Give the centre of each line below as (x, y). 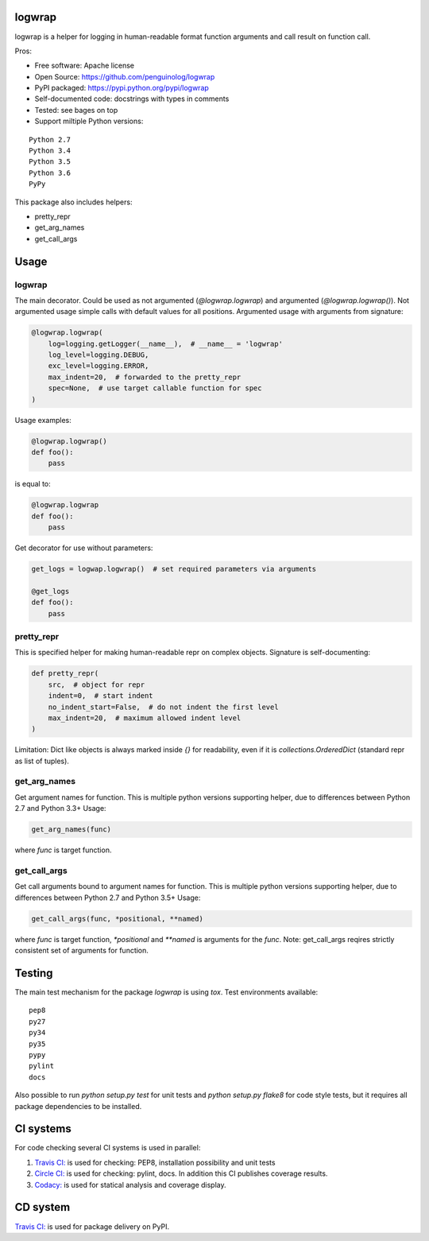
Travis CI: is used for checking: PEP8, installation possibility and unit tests (155, 1162)
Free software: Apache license (85, 66)
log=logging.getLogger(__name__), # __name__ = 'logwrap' (166, 343)
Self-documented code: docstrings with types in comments (132, 99)
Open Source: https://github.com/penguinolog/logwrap (125, 76)
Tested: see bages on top (76, 110)
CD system (43, 1207)
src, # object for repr (97, 684)
